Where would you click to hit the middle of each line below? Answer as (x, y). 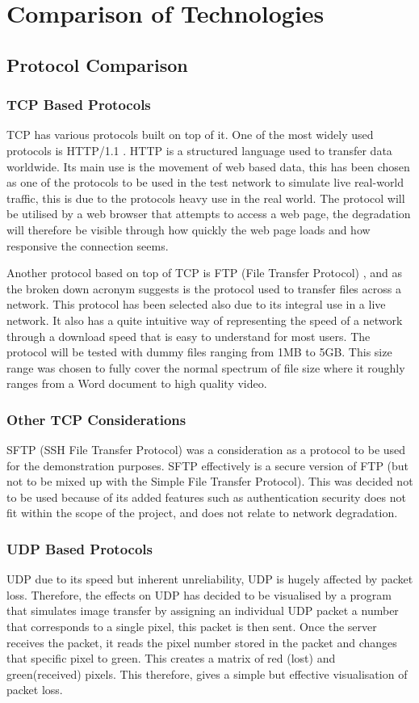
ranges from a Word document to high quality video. (137, 383)
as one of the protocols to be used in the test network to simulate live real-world (205, 182)
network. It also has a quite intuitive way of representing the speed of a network (205, 320)
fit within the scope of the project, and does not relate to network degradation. (202, 513)
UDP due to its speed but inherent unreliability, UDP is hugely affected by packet (210, 579)
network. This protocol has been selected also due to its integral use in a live (196, 304)
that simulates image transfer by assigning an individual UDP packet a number (203, 610)
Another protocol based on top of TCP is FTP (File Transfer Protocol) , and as (204, 273)
